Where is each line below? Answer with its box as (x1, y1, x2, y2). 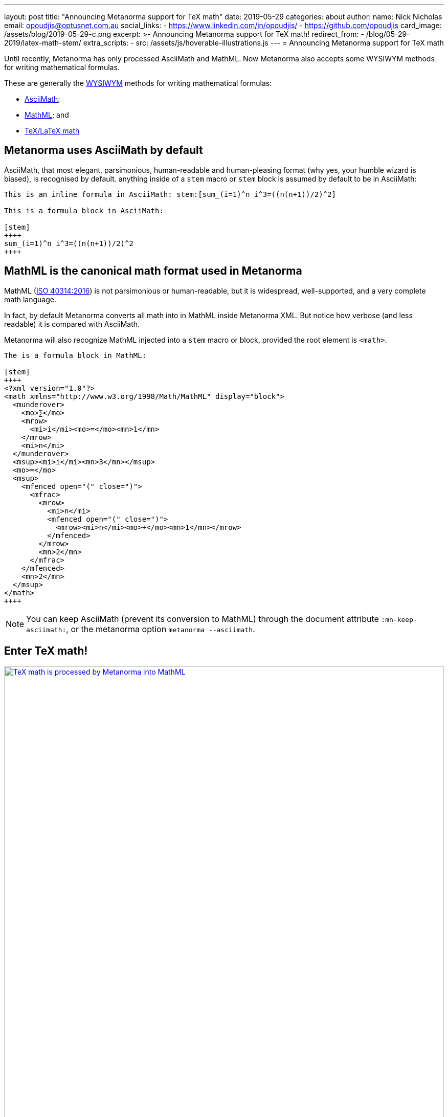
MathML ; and (25, 110, 69, 119)
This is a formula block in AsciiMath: (4, 206, 164, 215)
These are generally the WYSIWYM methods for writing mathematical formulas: (4, 79, 272, 87)
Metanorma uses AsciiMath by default (4, 144, 203, 157)
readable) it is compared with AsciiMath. (4, 319, 140, 328)
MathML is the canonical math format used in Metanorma (4, 264, 302, 278)
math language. (4, 295, 56, 304)
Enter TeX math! (4, 644, 88, 658)
